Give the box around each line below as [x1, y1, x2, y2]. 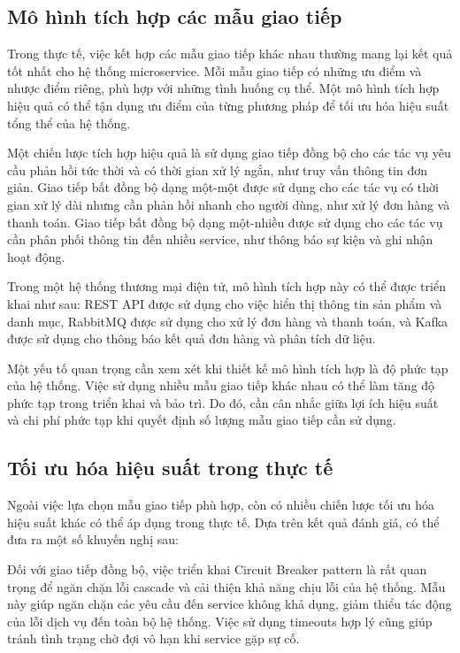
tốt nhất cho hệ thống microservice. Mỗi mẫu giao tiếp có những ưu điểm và [7, 61, 422, 80]
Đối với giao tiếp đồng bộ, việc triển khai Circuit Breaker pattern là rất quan [7, 560, 427, 579]
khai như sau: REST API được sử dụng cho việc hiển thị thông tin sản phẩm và [7, 294, 442, 312]
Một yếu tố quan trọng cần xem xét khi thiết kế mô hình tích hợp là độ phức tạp [7, 358, 448, 377]
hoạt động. [7, 247, 65, 265]
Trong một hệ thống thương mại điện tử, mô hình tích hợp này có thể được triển [7, 277, 446, 296]
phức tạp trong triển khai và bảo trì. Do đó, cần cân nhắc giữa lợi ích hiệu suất [7, 393, 439, 411]
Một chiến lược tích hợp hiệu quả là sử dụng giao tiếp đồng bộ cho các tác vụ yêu [7, 143, 451, 162]
